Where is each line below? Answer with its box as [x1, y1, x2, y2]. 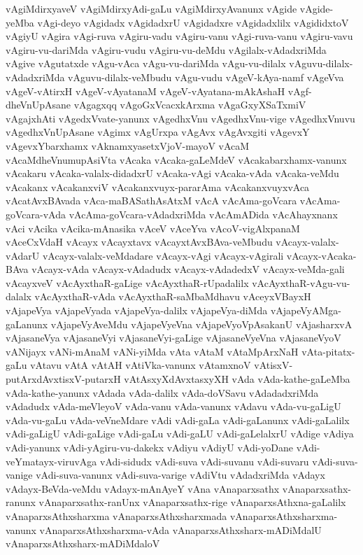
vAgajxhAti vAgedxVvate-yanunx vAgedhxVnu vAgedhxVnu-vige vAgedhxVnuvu [6, 111, 355, 125]
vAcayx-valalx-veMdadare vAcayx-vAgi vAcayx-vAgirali [42, 248, 284, 262]
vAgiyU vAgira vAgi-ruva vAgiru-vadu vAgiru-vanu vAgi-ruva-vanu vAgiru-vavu [6, 29, 353, 43]
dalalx [6, 289, 31, 304]
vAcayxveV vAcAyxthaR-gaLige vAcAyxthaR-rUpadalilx [6, 275, 249, 290]
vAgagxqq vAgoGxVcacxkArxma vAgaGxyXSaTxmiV [73, 97, 306, 112]
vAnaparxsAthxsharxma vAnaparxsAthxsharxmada [6, 508, 227, 523]
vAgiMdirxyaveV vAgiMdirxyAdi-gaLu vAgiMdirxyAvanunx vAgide [6, 1, 297, 15]
